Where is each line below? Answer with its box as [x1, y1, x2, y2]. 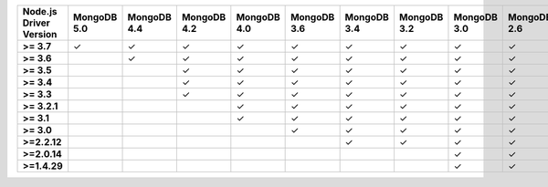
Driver [22, 16, 50, 29]
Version [22, 28, 58, 40]
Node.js [22, 5, 58, 17]
